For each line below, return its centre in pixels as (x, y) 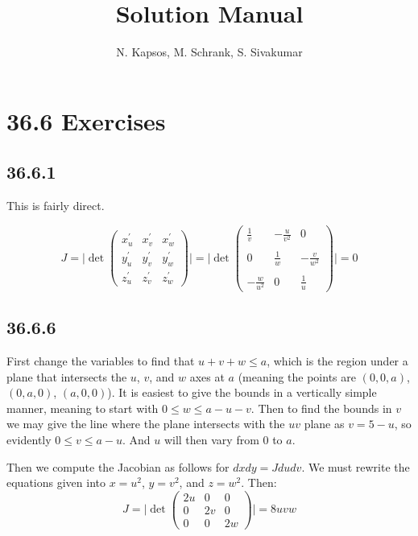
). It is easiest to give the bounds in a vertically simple (242, 392)
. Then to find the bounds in (321, 408)
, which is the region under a (337, 361)
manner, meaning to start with (83, 408)
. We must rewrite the (356, 466)
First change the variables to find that (101, 361)
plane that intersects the (67, 376)
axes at (207, 376)
